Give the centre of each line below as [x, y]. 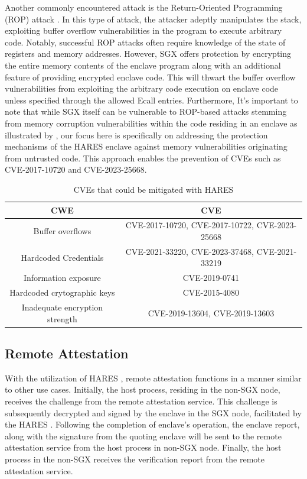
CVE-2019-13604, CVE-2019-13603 [211, 313]
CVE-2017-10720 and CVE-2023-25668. [76, 169]
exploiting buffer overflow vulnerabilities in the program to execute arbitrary [143, 30]
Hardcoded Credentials [62, 257]
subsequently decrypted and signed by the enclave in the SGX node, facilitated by [153, 412]
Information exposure [62, 278]
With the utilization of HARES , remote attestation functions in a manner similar [153, 378]
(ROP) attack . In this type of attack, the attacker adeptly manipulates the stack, [153, 19]
